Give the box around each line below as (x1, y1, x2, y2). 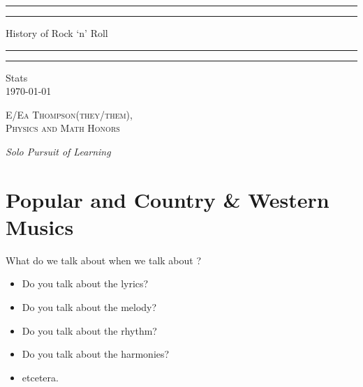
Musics (6, 212, 74, 241)
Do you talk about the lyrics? (22, 276, 149, 291)
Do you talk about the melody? (22, 300, 157, 314)
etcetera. (22, 370, 59, 384)
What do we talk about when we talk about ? (6, 252, 201, 267)
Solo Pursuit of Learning (6, 144, 111, 158)
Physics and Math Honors (6, 121, 120, 135)
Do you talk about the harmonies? (22, 347, 170, 361)
